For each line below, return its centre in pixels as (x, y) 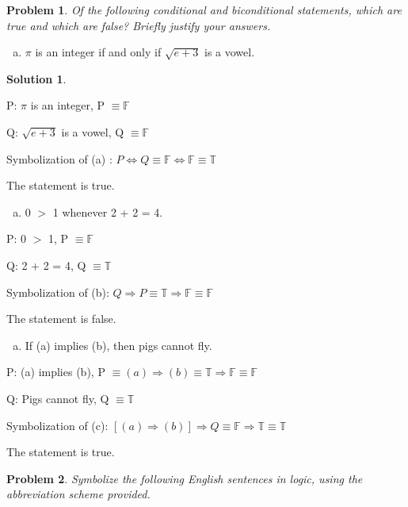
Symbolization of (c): (57, 425)
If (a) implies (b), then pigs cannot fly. (118, 345)
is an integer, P (67, 105)
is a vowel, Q (93, 131)
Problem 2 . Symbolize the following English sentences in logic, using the (185, 478)
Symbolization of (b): (58, 292)
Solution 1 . (36, 78)
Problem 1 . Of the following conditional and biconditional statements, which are (204, 10)
